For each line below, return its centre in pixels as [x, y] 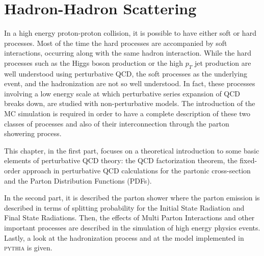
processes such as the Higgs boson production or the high [94, 62]
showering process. [33, 133]
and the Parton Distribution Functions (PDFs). [78, 180]
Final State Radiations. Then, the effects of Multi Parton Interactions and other [129, 217]
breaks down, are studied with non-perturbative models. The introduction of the [130, 103]
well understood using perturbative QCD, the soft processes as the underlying [126, 73]
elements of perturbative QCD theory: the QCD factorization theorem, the [121, 160]
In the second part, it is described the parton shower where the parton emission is [132, 198]
